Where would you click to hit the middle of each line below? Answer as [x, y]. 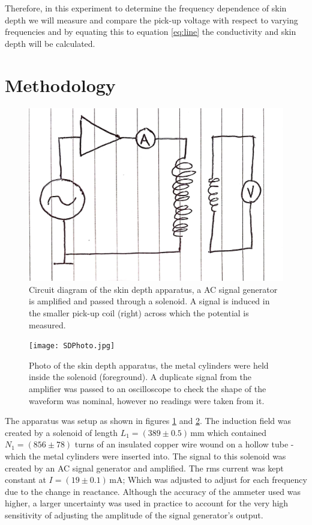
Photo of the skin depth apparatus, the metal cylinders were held [149, 365]
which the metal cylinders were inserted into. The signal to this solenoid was [145, 456]
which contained [237, 432]
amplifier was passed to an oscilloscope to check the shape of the [148, 389]
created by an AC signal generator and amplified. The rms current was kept [144, 468]
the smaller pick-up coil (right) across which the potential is [139, 313]
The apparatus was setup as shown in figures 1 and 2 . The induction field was [148, 421]
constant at [25, 480]
